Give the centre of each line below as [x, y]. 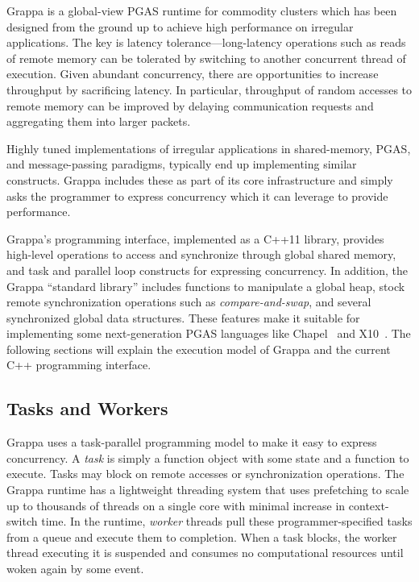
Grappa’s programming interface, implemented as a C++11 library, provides [195, 238]
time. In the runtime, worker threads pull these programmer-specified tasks [227, 521]
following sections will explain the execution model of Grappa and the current [199, 349]
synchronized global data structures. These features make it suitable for [183, 317]
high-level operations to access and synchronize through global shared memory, [201, 254]
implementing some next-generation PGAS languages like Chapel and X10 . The [209, 333]
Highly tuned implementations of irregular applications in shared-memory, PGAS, [209, 148]
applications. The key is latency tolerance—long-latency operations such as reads [206, 42]
